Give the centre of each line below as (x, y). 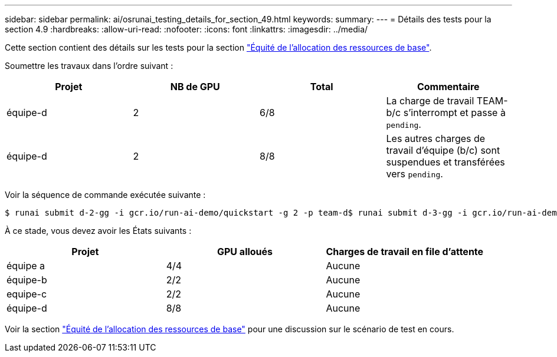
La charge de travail (430, 101)
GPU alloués (245, 252)
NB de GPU (195, 87)
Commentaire (448, 87)
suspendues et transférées (445, 162)
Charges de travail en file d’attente (405, 252)
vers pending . (415, 174)
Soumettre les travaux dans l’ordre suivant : (89, 66)
